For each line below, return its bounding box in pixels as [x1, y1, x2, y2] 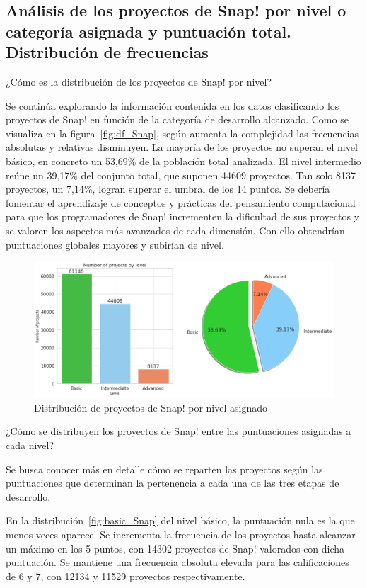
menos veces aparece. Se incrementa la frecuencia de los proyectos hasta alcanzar [6, 526, 356, 541]
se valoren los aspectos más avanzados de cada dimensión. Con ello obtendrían [6, 222, 345, 237]
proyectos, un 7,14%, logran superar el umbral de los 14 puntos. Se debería [6, 181, 330, 196]
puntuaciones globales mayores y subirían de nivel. [6, 237, 224, 251]
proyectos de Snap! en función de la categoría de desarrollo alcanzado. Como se [6, 112, 349, 127]
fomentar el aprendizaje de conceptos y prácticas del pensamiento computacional [6, 195, 356, 210]
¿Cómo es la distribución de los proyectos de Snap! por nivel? [6, 74, 272, 89]
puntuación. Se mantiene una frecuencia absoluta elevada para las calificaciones [6, 555, 349, 570]
